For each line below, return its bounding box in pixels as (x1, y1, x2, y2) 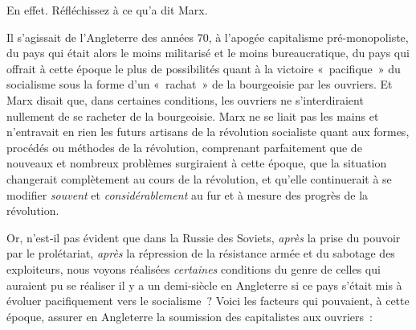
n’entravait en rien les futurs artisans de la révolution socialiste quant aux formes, (6, 123, 410, 140)
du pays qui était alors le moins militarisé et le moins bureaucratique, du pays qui (6, 44, 410, 61)
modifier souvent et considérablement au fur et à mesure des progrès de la (6, 186, 369, 203)
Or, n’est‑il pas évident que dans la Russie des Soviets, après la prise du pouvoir (6, 229, 401, 245)
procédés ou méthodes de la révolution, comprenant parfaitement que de (6, 138, 362, 155)
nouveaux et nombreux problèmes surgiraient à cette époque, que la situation (6, 155, 387, 171)
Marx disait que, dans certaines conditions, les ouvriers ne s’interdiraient (6, 91, 364, 108)
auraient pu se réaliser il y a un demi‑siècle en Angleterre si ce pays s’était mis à (6, 276, 402, 293)
